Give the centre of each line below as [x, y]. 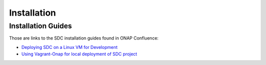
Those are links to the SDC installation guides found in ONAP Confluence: [84, 38]
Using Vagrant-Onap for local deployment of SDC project [79, 54]
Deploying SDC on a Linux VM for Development [69, 47]
